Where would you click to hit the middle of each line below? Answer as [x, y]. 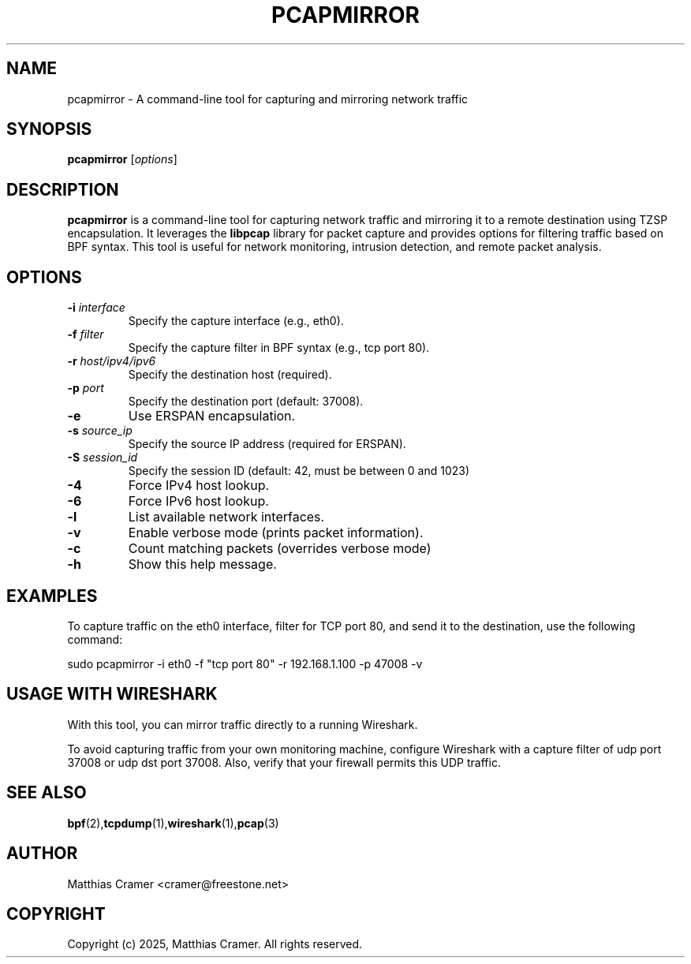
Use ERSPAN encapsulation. [212, 416]
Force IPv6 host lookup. [198, 501]
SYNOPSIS [49, 129]
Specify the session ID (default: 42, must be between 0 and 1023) [299, 471]
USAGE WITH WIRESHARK [112, 694]
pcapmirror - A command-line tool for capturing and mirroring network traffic [268, 99]
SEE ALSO [47, 793]
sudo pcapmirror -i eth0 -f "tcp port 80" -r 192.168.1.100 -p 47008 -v [245, 663]
